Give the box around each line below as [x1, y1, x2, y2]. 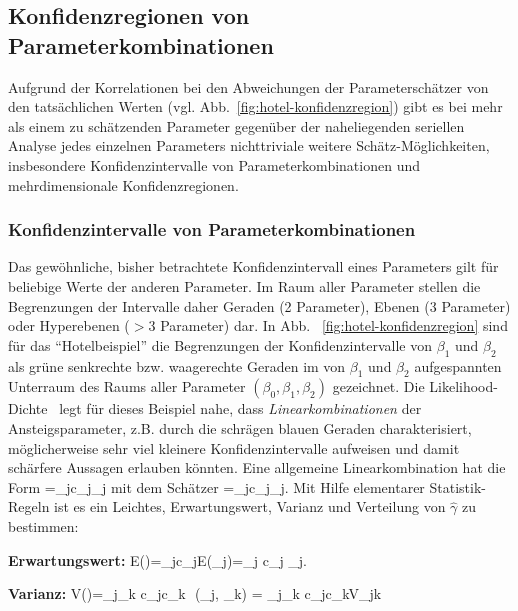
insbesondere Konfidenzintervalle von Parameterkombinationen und [8, 154, 420, 175]
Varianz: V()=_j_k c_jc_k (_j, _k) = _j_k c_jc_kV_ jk [8, 583, 382, 604]
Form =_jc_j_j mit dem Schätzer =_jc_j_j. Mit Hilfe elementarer [8, 476, 425, 497]
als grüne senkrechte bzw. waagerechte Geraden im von [8, 355, 346, 376]
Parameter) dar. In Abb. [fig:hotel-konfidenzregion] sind [160, 315, 508, 336]
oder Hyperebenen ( [8, 315, 130, 336]
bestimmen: [8, 515, 79, 536]
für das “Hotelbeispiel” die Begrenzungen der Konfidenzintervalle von [8, 334, 433, 355]
